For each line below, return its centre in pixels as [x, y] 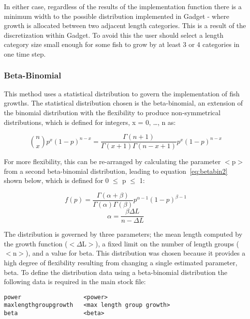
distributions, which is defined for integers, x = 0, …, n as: [90, 122]
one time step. [25, 53]
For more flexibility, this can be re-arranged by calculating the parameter [112, 161]
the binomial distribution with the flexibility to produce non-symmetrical [112, 112]
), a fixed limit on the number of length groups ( [167, 243]
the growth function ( [36, 243]
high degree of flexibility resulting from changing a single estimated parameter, [121, 262]
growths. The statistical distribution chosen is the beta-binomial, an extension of [124, 103]
